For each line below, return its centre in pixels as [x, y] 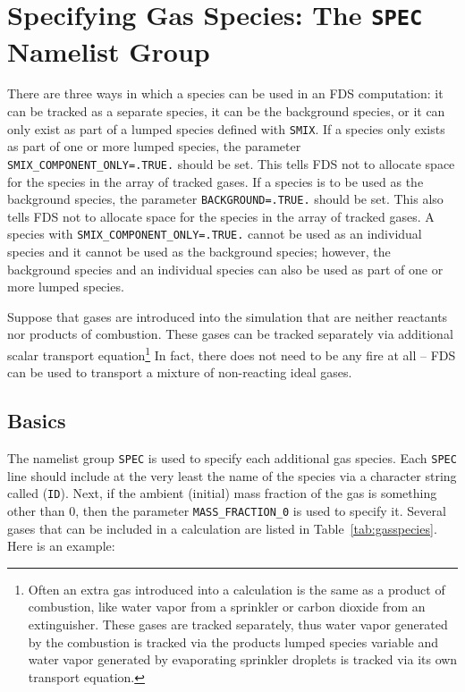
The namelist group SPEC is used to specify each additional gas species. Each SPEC [232, 458]
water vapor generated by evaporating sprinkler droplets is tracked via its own [243, 659]
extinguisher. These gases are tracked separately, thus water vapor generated [238, 624]
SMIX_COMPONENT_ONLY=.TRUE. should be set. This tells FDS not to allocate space [231, 163]
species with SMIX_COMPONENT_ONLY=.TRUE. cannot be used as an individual [215, 234]
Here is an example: [61, 546]
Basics [37, 421]
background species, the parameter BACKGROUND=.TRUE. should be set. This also [225, 199]
